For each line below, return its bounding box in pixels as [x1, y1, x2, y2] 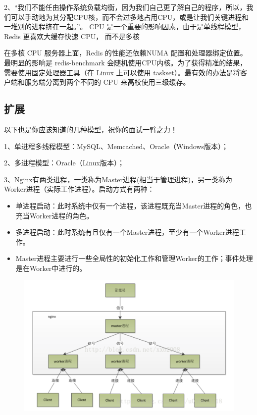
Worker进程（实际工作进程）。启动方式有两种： [4, 184, 154, 194]
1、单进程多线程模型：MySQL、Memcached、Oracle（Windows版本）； [4, 141, 228, 151]
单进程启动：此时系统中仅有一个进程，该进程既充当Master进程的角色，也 [15, 200, 252, 210]
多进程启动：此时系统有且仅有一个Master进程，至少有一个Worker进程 [15, 227, 239, 237]
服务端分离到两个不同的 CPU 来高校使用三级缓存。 [24, 77, 190, 87]
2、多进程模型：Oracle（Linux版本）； [4, 157, 124, 168]
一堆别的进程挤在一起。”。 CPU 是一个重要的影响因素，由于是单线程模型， [4, 21, 246, 32]
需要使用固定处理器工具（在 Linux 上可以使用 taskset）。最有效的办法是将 [4, 67, 240, 77]
